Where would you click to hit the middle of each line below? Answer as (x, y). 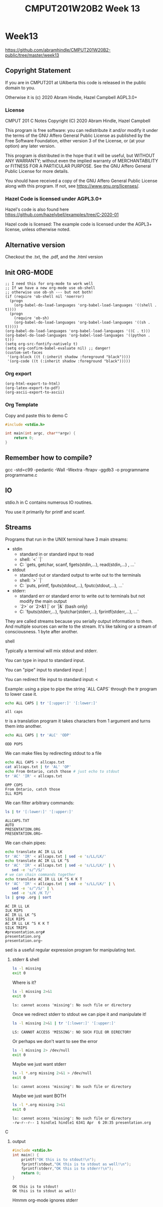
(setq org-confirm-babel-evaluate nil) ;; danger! (58, 348)
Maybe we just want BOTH (39, 1096)
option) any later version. (30, 146)
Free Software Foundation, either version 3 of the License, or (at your (75, 141)
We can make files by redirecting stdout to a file (53, 753)
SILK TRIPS (16, 928)
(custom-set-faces (24, 353)
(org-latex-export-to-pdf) (33, 388)
